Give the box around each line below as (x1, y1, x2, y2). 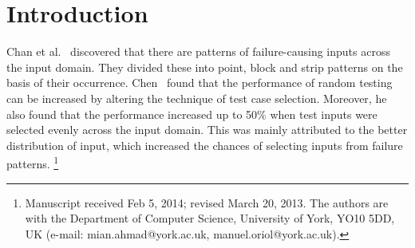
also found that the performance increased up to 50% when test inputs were (6, 105, 377, 122)
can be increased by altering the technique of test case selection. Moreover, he (6, 89, 387, 106)
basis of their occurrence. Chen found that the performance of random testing (6, 74, 393, 91)
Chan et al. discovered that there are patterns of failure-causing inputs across (6, 43, 390, 60)
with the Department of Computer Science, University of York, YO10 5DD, (25, 210, 395, 226)
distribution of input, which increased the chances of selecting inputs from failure (6, 136, 403, 153)
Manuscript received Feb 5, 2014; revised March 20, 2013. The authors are (25, 194, 389, 211)
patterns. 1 (6, 153, 59, 171)
